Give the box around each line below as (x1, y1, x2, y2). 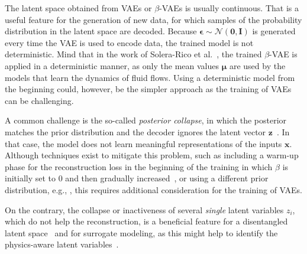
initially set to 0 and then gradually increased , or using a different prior (5, 172, 269, 184)
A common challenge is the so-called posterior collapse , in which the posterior (5, 114, 287, 126)
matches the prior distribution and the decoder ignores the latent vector (5, 125, 266, 138)
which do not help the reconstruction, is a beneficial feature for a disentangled (5, 215, 288, 227)
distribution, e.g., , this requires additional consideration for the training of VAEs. (5, 183, 302, 196)
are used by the (229, 59, 286, 71)
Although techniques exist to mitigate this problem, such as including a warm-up (5, 149, 299, 161)
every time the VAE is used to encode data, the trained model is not (5, 36, 254, 48)
